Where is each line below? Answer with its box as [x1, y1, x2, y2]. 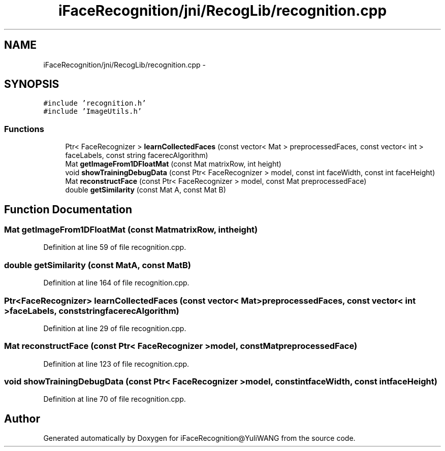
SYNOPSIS [4, 78, 59, 91]
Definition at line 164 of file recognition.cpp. [43, 278, 189, 287]
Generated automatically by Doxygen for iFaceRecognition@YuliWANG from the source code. [43, 434, 356, 443]
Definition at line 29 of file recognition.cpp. [43, 324, 186, 333]
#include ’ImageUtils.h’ [43, 107, 142, 116]
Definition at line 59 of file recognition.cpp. [43, 243, 186, 252]
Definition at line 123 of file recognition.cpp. [43, 359, 189, 368]
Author [4, 412, 40, 425]
